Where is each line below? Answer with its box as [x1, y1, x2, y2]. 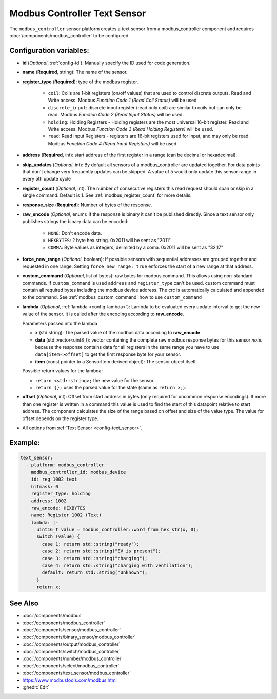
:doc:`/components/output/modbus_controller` [22, 641, 121, 647]
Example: [9, 438, 41, 447]
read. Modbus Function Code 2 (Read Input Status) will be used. [48, 112, 184, 118]
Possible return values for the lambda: [22, 368, 103, 374]
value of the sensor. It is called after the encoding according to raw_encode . [22, 311, 184, 317]
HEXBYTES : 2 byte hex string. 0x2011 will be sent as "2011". [48, 237, 172, 244]
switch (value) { [36, 534, 81, 540]
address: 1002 [31, 498, 67, 504]
